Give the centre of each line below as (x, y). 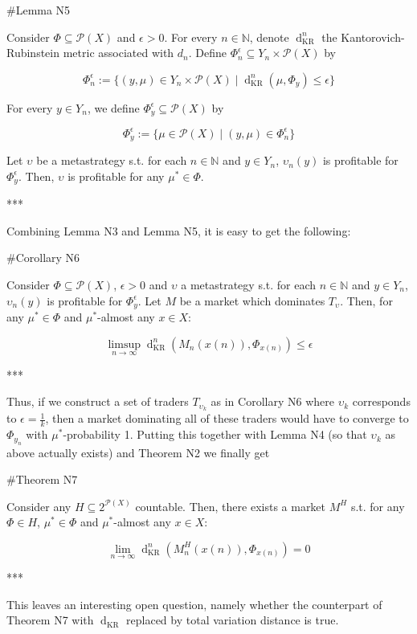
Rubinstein (33, 53)
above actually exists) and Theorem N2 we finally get (138, 452)
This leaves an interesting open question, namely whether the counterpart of (194, 604)
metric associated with (119, 53)
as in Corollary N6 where (272, 401)
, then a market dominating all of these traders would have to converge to (227, 418)
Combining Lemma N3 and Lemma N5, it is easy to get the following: (179, 230)
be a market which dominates (252, 300)
